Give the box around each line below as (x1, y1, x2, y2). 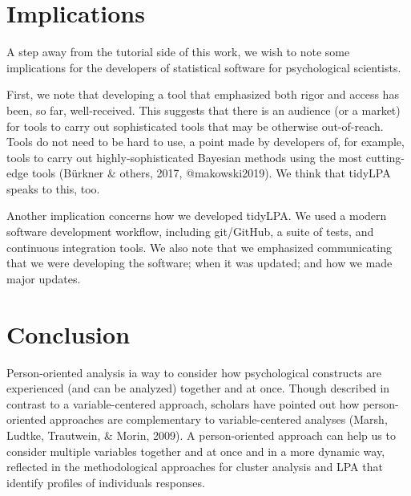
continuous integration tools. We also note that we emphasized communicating (6, 238, 392, 255)
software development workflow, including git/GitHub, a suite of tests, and (6, 223, 374, 240)
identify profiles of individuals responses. (6, 474, 205, 490)
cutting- (365, 148, 405, 165)
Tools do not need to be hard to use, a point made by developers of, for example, (6, 133, 405, 150)
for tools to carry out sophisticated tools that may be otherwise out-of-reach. (6, 117, 384, 134)
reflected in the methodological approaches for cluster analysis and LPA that (6, 458, 383, 475)
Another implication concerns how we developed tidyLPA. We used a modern (6, 207, 387, 224)
